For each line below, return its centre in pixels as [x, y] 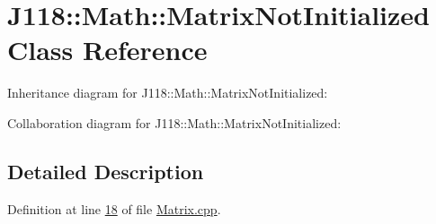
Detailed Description [106, 171]
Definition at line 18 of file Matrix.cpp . [114, 208]
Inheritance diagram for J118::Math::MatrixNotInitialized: [168, 93]
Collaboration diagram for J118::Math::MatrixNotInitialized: [174, 122]
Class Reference [107, 50]
